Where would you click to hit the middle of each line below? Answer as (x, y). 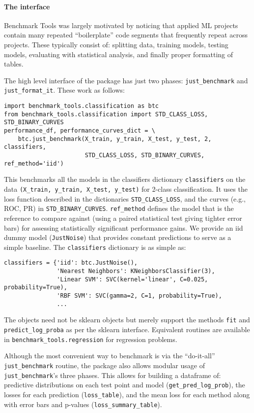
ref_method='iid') (34, 163)
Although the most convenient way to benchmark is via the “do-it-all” (110, 356)
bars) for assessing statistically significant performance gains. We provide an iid (124, 227)
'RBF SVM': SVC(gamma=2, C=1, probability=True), (139, 296)
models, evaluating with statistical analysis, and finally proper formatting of (119, 54)
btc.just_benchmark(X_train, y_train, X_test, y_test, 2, (115, 139)
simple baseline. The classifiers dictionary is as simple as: (95, 247)
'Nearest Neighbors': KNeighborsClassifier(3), (136, 271)
